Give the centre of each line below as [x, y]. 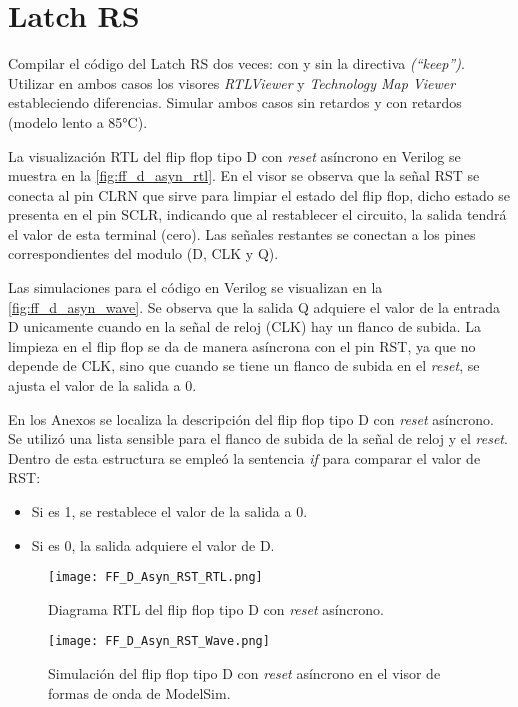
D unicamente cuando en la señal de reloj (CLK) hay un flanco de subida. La [244, 326]
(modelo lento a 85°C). [78, 121]
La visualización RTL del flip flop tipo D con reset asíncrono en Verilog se [234, 155]
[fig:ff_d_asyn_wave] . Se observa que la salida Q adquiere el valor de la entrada [254, 306]
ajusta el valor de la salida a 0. [102, 385]
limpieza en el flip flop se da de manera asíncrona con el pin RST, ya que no [242, 345]
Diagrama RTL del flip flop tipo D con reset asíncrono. [216, 608]
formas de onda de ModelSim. [139, 692]
